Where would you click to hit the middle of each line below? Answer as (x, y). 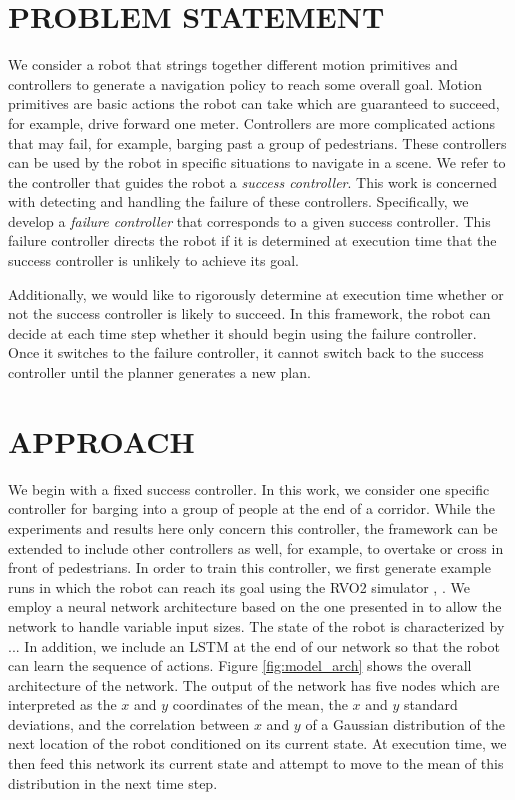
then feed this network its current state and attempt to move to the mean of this (256, 763)
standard (431, 704)
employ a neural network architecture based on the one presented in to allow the (255, 606)
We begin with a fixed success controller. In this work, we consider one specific (249, 488)
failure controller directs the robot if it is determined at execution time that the (252, 240)
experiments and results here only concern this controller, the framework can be (253, 527)
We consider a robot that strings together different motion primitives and (233, 64)
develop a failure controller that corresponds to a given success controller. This (249, 220)
